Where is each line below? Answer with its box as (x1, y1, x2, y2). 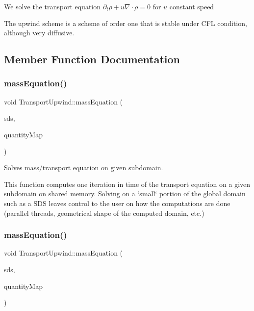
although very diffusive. (4, 27, 75, 38)
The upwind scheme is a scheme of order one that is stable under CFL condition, (4, 18, 247, 28)
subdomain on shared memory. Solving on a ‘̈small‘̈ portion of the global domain (4, 188, 246, 199)
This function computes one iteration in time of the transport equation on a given (4, 179, 251, 189)
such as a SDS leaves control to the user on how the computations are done (4, 198, 230, 208)
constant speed (169, 1, 214, 11)
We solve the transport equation (4, 1, 101, 11)
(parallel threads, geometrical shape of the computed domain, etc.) (4, 207, 204, 218)
